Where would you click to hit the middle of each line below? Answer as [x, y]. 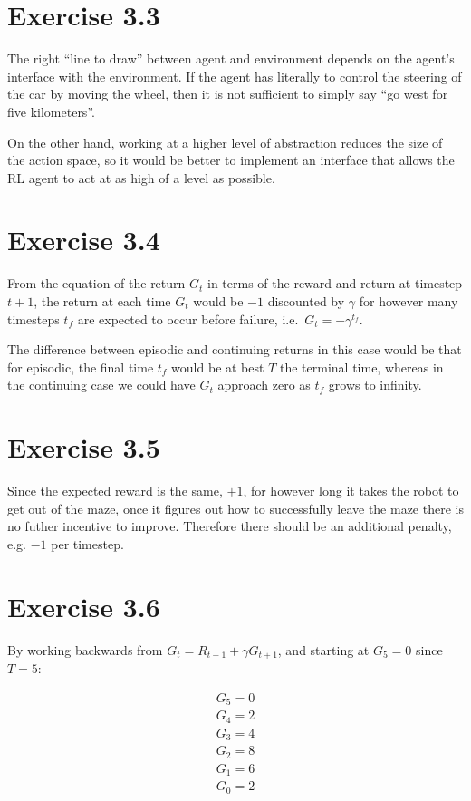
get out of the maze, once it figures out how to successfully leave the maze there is [235, 508]
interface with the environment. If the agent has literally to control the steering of [235, 76]
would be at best [218, 367]
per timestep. [87, 543]
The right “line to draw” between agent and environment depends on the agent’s [231, 58]
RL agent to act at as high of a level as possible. [141, 177]
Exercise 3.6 [84, 606]
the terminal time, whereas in [361, 367]
